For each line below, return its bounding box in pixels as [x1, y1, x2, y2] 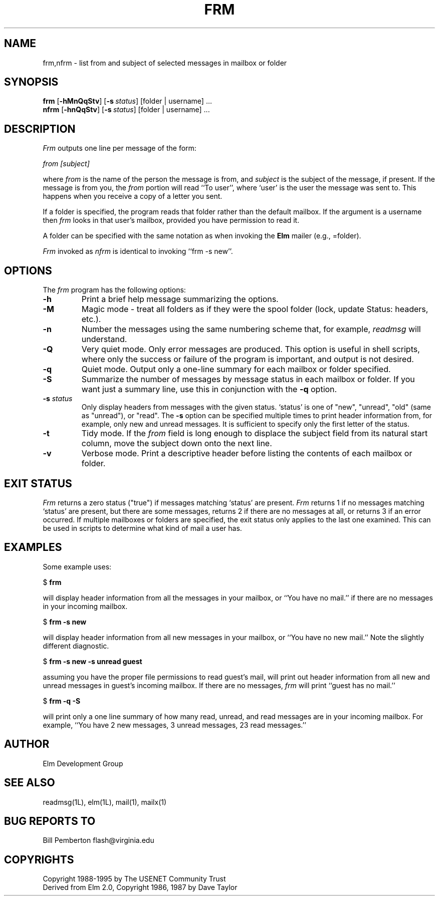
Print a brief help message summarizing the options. [81, 294, 279, 305]
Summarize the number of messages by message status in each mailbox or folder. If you [81, 374, 415, 385]
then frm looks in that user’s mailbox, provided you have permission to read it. [43, 216, 300, 225]
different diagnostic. [43, 641, 109, 650]
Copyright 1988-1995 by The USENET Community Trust [43, 874, 226, 883]
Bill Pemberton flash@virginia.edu [43, 836, 154, 845]
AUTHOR [4, 738, 50, 751]
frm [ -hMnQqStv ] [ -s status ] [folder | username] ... [43, 97, 212, 106]
